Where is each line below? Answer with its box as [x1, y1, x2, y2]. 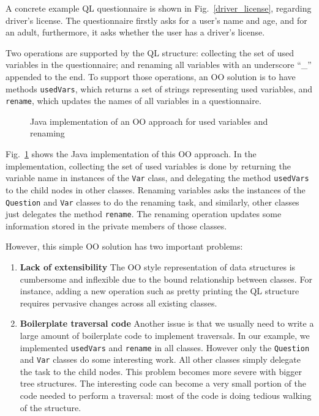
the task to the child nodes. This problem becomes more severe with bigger [20, 365, 302, 377]
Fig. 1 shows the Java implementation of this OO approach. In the [6, 147, 257, 160]
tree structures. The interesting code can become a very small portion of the [20, 377, 306, 390]
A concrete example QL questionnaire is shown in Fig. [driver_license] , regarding [6, 2, 312, 14]
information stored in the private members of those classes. [6, 219, 227, 232]
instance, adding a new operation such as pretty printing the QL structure [20, 284, 299, 297]
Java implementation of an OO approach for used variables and [30, 114, 268, 127]
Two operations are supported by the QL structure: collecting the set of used [6, 46, 294, 59]
